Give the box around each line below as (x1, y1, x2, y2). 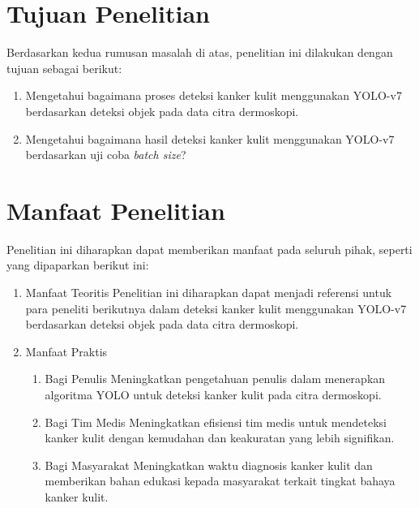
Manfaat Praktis (25, 342, 108, 359)
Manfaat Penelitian (6, 193, 225, 226)
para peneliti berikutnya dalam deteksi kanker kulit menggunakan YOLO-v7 (25, 299, 407, 316)
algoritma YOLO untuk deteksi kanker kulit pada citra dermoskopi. (45, 385, 382, 403)
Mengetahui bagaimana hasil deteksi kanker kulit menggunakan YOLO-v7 (25, 130, 395, 147)
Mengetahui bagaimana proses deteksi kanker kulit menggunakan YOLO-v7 (25, 87, 402, 104)
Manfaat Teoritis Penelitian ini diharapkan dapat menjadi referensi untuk (25, 284, 392, 300)
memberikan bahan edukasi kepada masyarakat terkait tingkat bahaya (45, 472, 395, 489)
